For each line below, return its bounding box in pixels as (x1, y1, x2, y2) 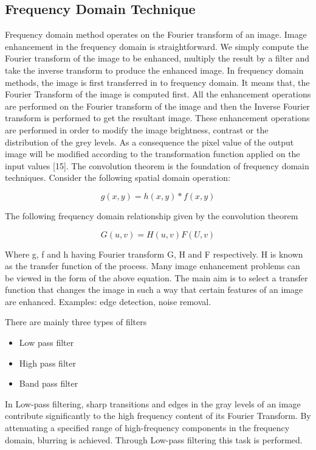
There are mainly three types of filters (5, 315, 147, 328)
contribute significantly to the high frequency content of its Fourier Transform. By (5, 409, 311, 422)
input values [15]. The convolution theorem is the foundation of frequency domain (5, 159, 309, 172)
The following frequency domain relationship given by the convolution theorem (5, 209, 298, 222)
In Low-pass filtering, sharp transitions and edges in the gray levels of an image (5, 397, 301, 410)
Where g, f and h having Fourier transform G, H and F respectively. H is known (5, 247, 303, 260)
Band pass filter (19, 377, 78, 390)
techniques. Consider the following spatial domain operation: (5, 171, 230, 184)
